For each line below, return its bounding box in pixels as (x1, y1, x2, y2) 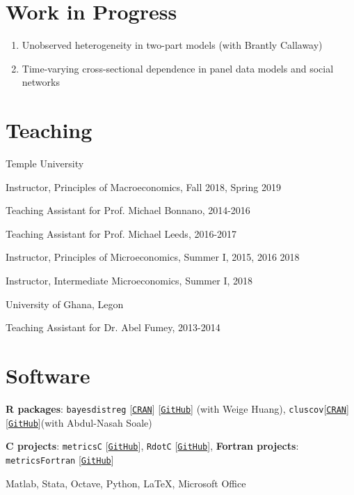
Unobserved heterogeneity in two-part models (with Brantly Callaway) (22, 38, 323, 52)
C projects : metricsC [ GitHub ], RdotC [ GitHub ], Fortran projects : (6, 439, 299, 453)
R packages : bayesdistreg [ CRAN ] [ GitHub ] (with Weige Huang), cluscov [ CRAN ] (6, 401, 349, 416)
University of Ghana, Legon (6, 296, 124, 311)
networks (22, 75, 60, 89)
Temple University (6, 156, 84, 171)
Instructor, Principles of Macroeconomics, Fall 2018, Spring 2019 (6, 179, 281, 194)
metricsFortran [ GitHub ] (6, 452, 114, 466)
